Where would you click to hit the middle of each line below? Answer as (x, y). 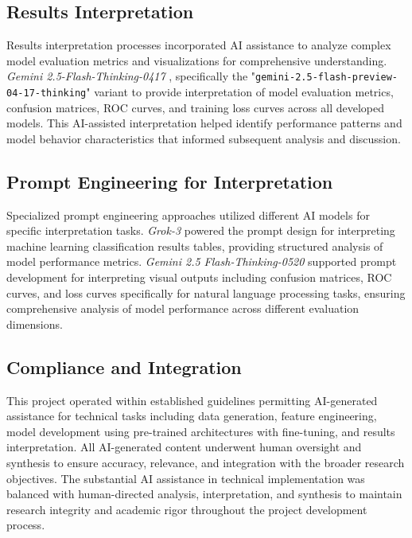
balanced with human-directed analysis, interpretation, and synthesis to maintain (204, 494)
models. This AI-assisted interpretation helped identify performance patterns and (204, 123)
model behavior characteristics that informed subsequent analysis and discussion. (204, 138)
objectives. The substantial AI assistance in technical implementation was (186, 478)
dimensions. (35, 324)
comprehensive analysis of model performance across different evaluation (183, 308)
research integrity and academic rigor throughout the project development (187, 509)
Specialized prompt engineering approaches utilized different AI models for (188, 214)
